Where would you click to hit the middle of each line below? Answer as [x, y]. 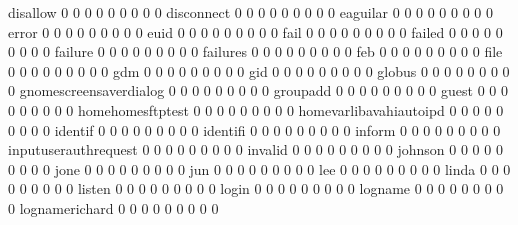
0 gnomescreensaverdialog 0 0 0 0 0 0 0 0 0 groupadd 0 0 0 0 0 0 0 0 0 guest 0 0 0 [258, 90]
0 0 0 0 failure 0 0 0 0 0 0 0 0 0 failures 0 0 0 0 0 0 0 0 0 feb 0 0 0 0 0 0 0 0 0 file [255, 51]
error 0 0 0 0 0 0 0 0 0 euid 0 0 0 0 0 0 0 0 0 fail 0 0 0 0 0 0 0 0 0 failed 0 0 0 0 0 [255, 31]
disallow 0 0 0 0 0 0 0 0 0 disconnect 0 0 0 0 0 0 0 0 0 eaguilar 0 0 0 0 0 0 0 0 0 [251, 12]
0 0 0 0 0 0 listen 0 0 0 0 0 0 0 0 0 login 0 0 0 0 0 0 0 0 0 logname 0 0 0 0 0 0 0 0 [256, 188]
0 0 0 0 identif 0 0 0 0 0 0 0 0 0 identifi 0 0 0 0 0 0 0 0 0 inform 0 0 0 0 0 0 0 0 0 [254, 129]
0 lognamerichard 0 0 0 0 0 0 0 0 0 [113, 207]
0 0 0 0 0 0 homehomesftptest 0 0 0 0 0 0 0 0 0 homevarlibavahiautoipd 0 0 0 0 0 [256, 109]
